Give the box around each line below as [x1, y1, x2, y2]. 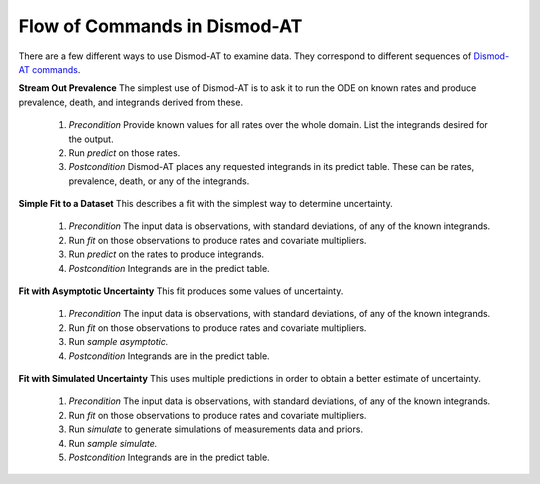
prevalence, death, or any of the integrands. [68, 175, 250, 187]
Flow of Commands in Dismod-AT [18, 15, 303, 37]
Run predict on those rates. [68, 146, 181, 159]
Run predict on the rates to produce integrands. [68, 248, 265, 260]
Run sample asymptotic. [68, 336, 169, 348]
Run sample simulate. [68, 437, 158, 449]
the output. [68, 133, 114, 145]
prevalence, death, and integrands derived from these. [18, 96, 244, 108]
